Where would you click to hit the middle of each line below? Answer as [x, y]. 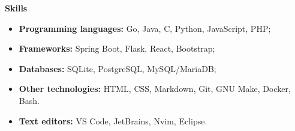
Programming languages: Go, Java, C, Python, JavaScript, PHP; [145, 28]
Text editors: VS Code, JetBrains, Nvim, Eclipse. [113, 120]
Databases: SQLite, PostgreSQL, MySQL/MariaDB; [118, 68]
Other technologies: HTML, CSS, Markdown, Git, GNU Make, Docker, [155, 89]
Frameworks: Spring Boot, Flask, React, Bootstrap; [117, 48]
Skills [16, 8]
